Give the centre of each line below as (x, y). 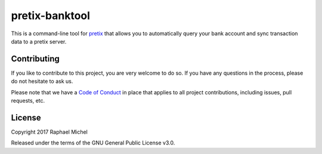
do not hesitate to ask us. (42, 81)
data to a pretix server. (39, 41)
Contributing (35, 59)
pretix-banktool (51, 16)
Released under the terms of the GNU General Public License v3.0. (93, 143)
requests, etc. (28, 101)
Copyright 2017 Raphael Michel (49, 132)
